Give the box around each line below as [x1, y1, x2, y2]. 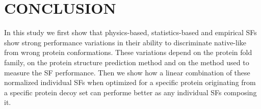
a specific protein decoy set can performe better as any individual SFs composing [4, 87, 257, 97]
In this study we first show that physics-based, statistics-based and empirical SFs [4, 27, 257, 38]
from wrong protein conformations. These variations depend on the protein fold [4, 47, 252, 58]
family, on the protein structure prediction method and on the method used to [4, 57, 249, 67]
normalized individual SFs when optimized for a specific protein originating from [4, 77, 256, 88]
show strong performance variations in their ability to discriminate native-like [4, 37, 247, 47]
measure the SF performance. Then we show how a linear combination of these [4, 67, 250, 77]
